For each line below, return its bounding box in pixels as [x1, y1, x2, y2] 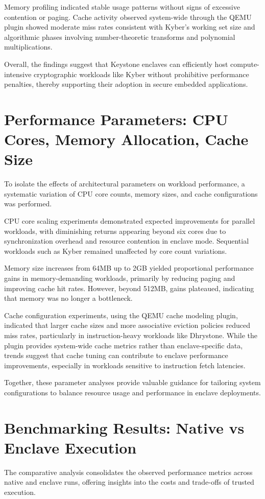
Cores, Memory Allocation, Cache [4, 129, 249, 150]
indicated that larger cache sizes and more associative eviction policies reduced [4, 320, 250, 330]
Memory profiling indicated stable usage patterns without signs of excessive [4, 2, 240, 12]
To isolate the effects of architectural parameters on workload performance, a [4, 178, 245, 189]
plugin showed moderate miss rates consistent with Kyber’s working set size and [4, 21, 255, 32]
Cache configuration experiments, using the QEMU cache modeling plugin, [4, 310, 238, 320]
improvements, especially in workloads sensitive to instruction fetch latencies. [4, 360, 246, 370]
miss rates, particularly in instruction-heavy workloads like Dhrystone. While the [4, 329, 257, 340]
